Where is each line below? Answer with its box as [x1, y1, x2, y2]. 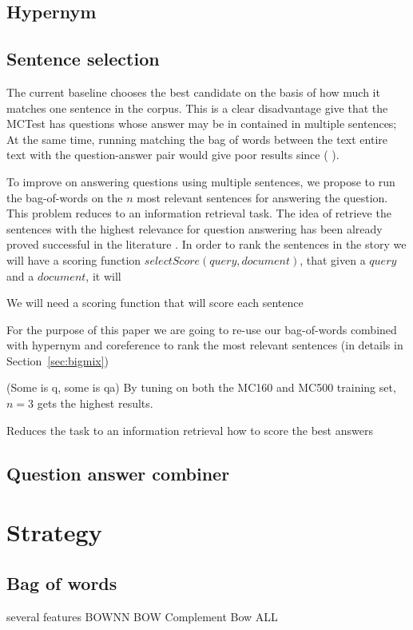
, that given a [300, 251, 366, 268]
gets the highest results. [37, 395, 153, 412]
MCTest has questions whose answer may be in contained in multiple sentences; [6, 115, 397, 132]
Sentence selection [6, 46, 160, 71]
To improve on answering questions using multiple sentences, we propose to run [6, 173, 395, 189]
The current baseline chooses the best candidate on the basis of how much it [6, 83, 380, 100]
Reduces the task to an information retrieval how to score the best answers [6, 421, 373, 438]
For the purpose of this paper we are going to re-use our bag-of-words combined [6, 321, 397, 337]
